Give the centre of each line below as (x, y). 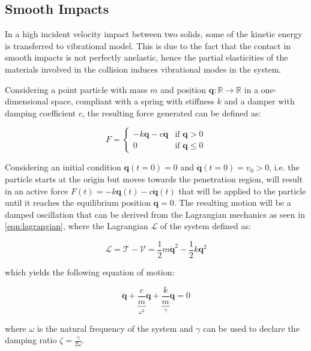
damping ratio (31, 340)
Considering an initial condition (63, 167)
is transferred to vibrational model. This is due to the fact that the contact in (148, 45)
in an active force (37, 190)
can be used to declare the (251, 328)
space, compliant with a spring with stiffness (133, 101)
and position (183, 89)
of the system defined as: (205, 226)
